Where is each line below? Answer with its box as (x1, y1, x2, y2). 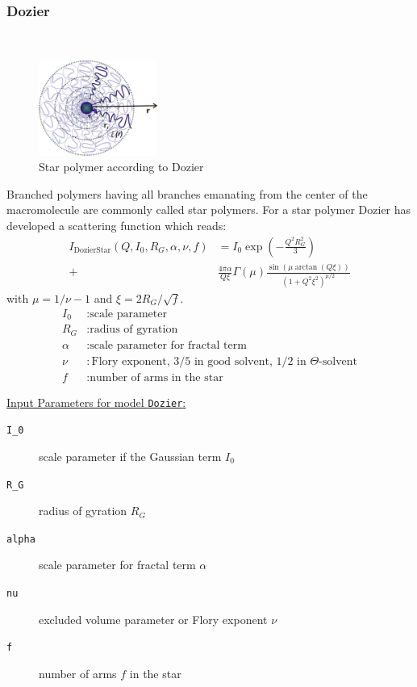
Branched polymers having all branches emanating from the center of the (6, 185, 368, 202)
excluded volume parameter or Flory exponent (39, 610, 268, 627)
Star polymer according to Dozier (39, 158, 204, 175)
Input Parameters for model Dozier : (6, 393, 186, 410)
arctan (294, 262, 318, 271)
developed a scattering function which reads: (6, 217, 227, 234)
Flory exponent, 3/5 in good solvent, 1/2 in (91, 355, 306, 367)
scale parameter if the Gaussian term (39, 447, 222, 464)
